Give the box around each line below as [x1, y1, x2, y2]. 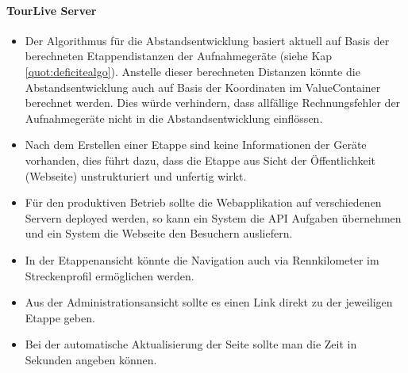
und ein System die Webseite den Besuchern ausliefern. [25, 225, 293, 242]
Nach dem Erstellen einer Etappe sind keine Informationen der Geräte [25, 136, 367, 153]
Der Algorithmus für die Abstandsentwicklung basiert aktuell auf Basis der [25, 32, 390, 48]
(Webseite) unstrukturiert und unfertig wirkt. [25, 167, 247, 184]
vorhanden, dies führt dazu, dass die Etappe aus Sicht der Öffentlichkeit [25, 151, 376, 168]
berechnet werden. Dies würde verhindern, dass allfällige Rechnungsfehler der [25, 94, 401, 111]
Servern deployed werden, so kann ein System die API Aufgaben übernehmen [25, 209, 402, 226]
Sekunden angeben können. [25, 351, 157, 367]
